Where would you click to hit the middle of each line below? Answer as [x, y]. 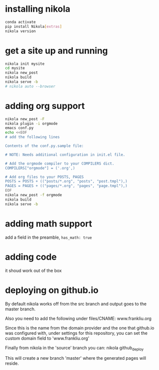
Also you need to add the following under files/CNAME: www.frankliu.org [78, 318]
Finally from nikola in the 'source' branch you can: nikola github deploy [74, 348]
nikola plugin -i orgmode [31, 123]
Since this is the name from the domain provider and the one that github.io [80, 328]
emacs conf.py [20, 128]
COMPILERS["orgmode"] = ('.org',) [40, 168]
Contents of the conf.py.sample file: [44, 146]
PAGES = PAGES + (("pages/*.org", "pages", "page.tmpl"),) [66, 186]
